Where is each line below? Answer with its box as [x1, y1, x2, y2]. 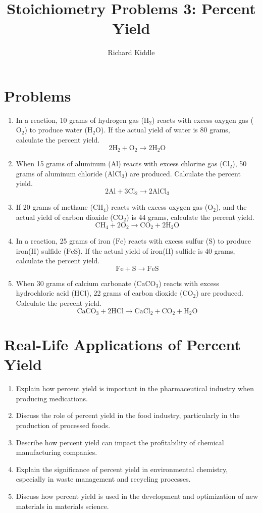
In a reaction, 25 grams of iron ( [16, 235, 116, 246]
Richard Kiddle [108, 47, 155, 58]
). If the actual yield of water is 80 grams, [101, 124, 230, 135]
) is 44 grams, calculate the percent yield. [126, 211, 254, 222]
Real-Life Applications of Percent [4, 334, 241, 355]
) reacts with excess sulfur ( [123, 235, 209, 246]
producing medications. [16, 393, 88, 403]
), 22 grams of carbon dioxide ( [86, 288, 183, 298]
